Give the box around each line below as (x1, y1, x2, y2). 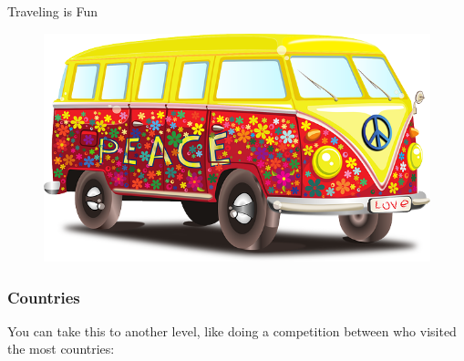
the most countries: (7, 339, 115, 358)
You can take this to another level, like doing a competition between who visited (7, 321, 457, 340)
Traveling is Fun (7, 2, 98, 20)
